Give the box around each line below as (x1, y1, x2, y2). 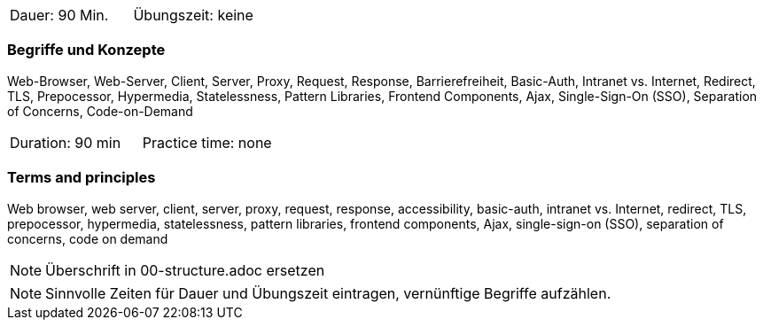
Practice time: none (142, 133, 272, 152)
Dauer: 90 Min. (10, 6, 109, 24)
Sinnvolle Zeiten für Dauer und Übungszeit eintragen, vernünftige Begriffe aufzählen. (45, 284, 611, 302)
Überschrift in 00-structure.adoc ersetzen (45, 261, 325, 279)
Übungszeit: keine (133, 6, 253, 24)
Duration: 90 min (10, 133, 121, 152)
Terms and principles (7, 168, 156, 187)
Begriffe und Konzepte (7, 41, 166, 59)
